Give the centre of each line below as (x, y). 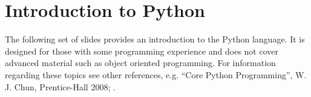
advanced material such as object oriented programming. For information (140, 63)
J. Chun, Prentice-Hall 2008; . (60, 86)
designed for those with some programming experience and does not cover (142, 51)
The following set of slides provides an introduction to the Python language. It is (155, 39)
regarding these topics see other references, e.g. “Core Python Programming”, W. (156, 74)
